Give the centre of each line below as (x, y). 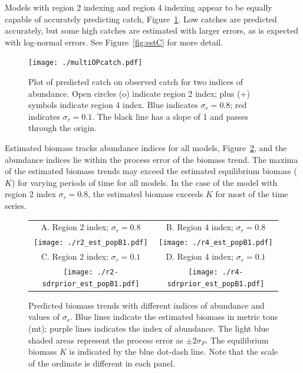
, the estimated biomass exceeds (146, 194)
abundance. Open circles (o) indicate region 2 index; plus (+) (139, 93)
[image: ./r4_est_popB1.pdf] (216, 243)
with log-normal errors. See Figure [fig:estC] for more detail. (114, 42)
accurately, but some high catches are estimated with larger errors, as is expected (152, 30)
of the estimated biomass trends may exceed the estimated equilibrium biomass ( (151, 171)
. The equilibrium (237, 340)
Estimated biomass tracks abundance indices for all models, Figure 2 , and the (146, 148)
